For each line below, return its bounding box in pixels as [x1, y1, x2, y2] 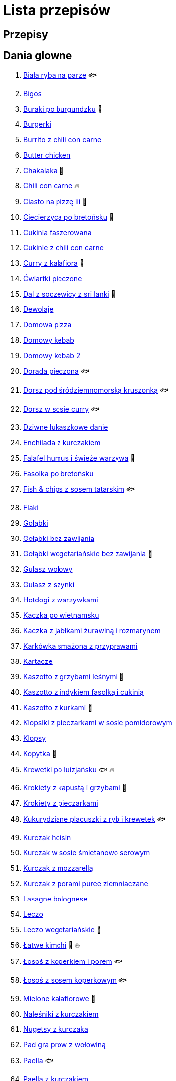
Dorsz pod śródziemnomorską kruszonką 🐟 [23, 385, 169, 394]
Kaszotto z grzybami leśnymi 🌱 [23, 672, 124, 681]
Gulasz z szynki [23, 580, 75, 589]
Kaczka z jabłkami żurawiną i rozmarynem [23, 626, 161, 635]
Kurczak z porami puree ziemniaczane [23, 879, 148, 888]
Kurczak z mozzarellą [23, 863, 93, 872]
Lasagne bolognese [23, 894, 88, 903]
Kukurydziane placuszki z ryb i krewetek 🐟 [23, 814, 166, 823]
